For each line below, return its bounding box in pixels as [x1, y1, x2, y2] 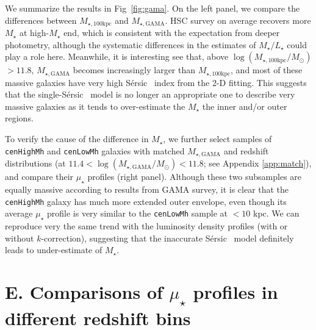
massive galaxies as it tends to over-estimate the [5, 99, 185, 112]
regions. [5, 112, 34, 124]
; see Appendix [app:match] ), [203, 157, 312, 170]
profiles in [193, 279, 278, 304]
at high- [19, 26, 49, 39]
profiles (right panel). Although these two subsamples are [87, 170, 302, 183]
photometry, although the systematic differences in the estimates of [5, 38, 256, 51]
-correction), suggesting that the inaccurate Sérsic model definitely [41, 231, 294, 244]
